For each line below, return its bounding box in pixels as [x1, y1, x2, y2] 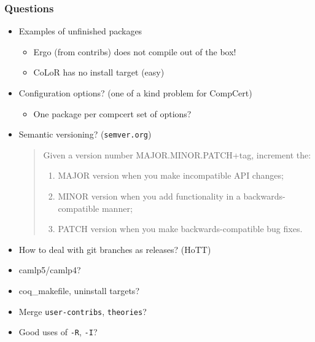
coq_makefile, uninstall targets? [18, 284, 139, 297]
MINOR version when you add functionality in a [58, 190, 241, 203]
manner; [101, 201, 133, 214]
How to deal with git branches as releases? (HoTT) [18, 243, 211, 255]
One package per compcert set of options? [33, 107, 192, 120]
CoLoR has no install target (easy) [33, 66, 165, 79]
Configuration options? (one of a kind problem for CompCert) [18, 87, 252, 99]
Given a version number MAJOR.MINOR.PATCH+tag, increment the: [43, 148, 311, 161]
